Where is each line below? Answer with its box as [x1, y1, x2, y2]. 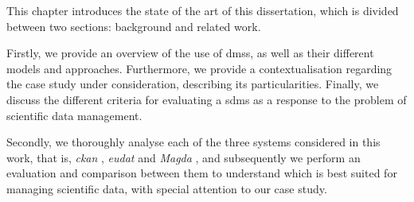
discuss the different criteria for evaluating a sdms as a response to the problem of [6, 91, 407, 107]
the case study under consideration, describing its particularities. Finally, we [6, 76, 379, 92]
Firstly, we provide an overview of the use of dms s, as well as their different [6, 45, 374, 61]
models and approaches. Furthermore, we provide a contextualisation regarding [6, 60, 393, 76]
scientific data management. [6, 107, 143, 123]
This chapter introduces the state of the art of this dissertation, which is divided [6, 2, 399, 18]
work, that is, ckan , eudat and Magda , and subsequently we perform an [6, 149, 361, 165]
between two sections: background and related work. [6, 17, 261, 34]
